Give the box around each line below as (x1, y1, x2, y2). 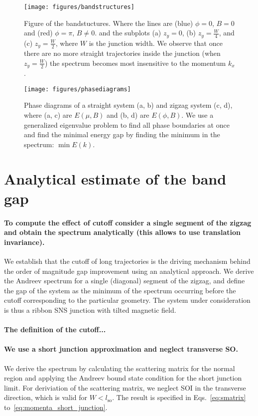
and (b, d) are (106, 110, 149, 120)
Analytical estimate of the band (4, 168, 227, 189)
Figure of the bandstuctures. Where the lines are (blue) (24, 17, 193, 28)
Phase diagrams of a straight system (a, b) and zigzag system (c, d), (24, 100, 233, 110)
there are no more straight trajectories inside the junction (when (24, 48, 221, 58)
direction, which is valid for (4, 392, 88, 403)
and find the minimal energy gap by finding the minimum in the (24, 129, 220, 140)
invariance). (4, 236, 45, 247)
